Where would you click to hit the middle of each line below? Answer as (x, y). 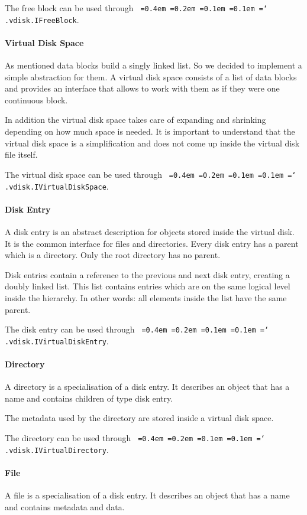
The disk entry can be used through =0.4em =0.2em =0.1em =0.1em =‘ (137, 329)
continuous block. (36, 100)
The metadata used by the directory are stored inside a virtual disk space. (139, 418)
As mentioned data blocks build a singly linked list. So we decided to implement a (153, 65)
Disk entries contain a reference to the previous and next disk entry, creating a (147, 274)
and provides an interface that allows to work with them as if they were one (142, 88)
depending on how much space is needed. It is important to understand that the (150, 131)
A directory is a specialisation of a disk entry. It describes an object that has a (147, 387)
